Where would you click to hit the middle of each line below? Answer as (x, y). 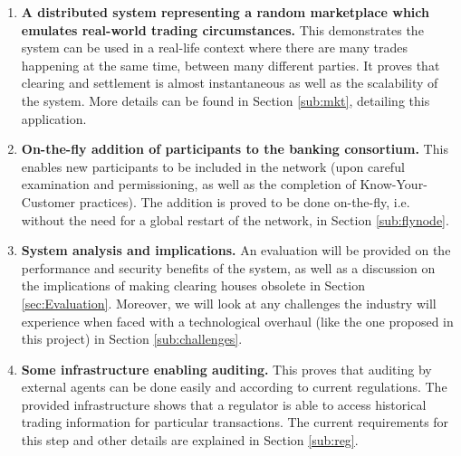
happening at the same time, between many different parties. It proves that (230, 65)
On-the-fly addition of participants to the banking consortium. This (235, 149)
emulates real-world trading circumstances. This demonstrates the (222, 29)
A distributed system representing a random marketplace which (225, 12)
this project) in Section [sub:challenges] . (132, 339)
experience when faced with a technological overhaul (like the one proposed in (237, 321)
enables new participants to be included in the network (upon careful (213, 166)
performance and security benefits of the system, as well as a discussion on (228, 267)
